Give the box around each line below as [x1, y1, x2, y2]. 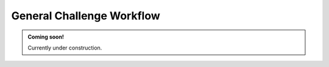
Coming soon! [27, 33, 64, 40]
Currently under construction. [27, 44, 102, 51]
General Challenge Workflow [11, 9, 161, 22]
